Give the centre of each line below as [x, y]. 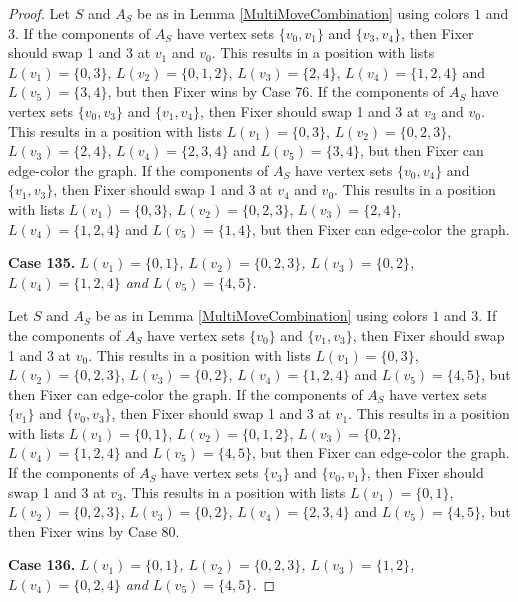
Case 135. [42, 262]
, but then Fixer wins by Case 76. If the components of [276, 91]
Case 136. [42, 564]
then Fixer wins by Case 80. [94, 530]
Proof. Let [39, 13]
